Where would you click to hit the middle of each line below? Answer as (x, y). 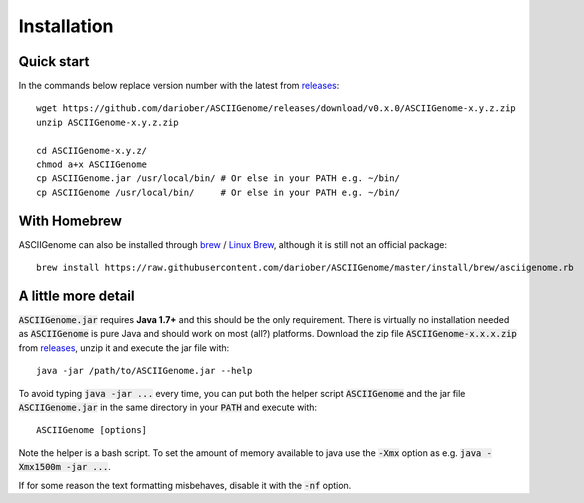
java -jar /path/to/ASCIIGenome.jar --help (144, 371)
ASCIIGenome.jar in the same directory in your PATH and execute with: (168, 407)
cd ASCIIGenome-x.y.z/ (92, 150)
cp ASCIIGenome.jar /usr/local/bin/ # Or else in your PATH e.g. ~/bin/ (218, 178)
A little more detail (76, 295)
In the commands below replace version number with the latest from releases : (179, 86)
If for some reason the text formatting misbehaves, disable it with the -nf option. (185, 485)
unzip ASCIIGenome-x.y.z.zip (107, 122)
